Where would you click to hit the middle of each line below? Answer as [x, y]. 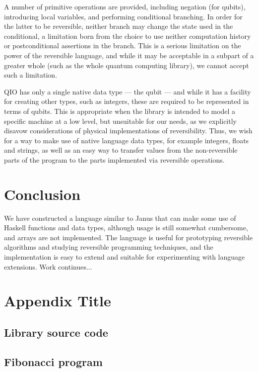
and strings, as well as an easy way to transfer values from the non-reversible [121, 150]
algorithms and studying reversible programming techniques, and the [109, 247]
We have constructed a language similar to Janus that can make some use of [120, 218]
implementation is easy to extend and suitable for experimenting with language [125, 257]
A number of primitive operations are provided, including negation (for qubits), [125, 6]
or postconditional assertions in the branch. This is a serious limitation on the [123, 46]
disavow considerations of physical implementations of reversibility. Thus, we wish [128, 131]
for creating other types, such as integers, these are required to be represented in [127, 101]
